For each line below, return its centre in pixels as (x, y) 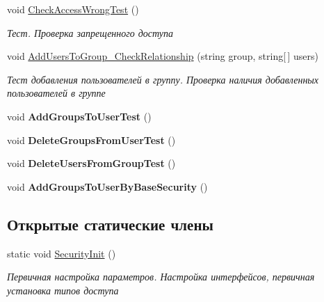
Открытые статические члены (110, 224)
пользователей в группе (56, 93)
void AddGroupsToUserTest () (79, 116)
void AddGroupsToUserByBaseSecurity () (107, 186)
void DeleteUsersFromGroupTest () (91, 163)
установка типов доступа (63, 290)
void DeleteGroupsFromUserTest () (91, 140)
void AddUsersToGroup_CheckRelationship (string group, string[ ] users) (163, 56)
